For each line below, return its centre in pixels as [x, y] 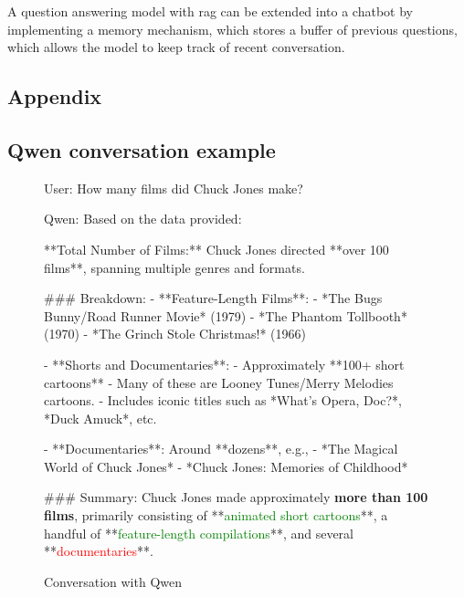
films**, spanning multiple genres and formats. [174, 267]
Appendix [55, 96]
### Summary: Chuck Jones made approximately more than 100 [236, 497]
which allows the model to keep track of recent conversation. [176, 47]
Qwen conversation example [142, 149]
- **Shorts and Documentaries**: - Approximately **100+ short [224, 364]
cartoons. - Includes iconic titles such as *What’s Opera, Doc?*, [223, 400]
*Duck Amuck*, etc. [100, 418]
